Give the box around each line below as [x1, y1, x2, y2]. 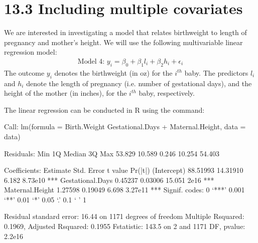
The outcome [4, 67, 45, 78]
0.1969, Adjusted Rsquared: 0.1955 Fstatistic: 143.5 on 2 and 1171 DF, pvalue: [4, 221, 245, 231]
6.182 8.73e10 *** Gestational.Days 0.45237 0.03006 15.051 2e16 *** [4, 174, 214, 185]
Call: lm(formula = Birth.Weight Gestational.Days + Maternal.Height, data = [4, 121, 246, 132]
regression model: [4, 47, 57, 57]
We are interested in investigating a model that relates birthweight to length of [4, 27, 247, 38]
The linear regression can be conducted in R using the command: [4, 104, 205, 115]
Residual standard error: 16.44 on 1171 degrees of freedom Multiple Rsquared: [4, 211, 244, 221]
